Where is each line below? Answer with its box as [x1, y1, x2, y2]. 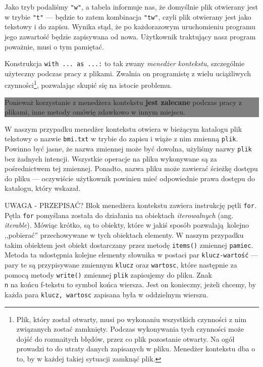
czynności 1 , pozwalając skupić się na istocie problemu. [5, 78, 172, 90]
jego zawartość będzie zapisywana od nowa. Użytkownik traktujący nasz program [5, 31, 256, 41]
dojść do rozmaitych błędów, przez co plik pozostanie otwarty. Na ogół [16, 333, 235, 344]
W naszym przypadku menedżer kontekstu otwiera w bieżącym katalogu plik [5, 123, 242, 134]
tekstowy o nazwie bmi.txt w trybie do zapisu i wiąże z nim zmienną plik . [5, 133, 238, 144]
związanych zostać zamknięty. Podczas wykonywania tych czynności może [16, 324, 244, 334]
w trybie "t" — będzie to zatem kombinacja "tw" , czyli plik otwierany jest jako [5, 11, 251, 22]
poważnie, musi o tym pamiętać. [5, 41, 104, 51]
